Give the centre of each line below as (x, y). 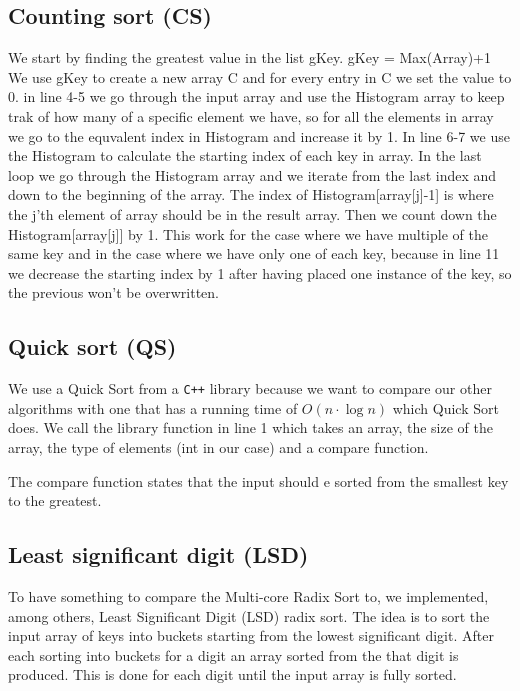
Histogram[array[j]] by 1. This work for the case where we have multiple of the (248, 233)
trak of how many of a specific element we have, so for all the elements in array (251, 115)
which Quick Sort (445, 407)
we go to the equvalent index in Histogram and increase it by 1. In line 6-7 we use (259, 135)
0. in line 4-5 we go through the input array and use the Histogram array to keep (256, 96)
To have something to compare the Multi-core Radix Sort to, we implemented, (248, 595)
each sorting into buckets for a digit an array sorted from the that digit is (233, 654)
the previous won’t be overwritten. (113, 292)
